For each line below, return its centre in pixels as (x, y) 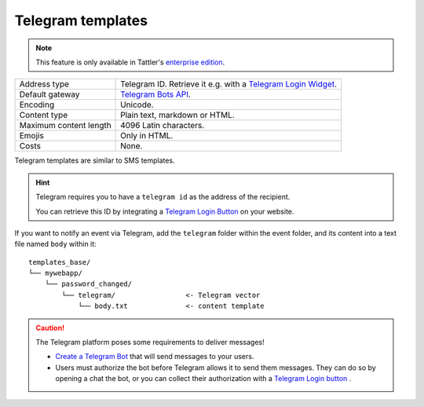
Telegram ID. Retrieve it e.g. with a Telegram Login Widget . (229, 84)
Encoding (37, 104)
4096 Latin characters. (163, 126)
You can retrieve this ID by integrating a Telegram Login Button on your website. (165, 211)
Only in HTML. (147, 136)
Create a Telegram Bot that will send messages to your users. (155, 357)
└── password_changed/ (88, 284)
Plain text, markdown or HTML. (177, 115)
